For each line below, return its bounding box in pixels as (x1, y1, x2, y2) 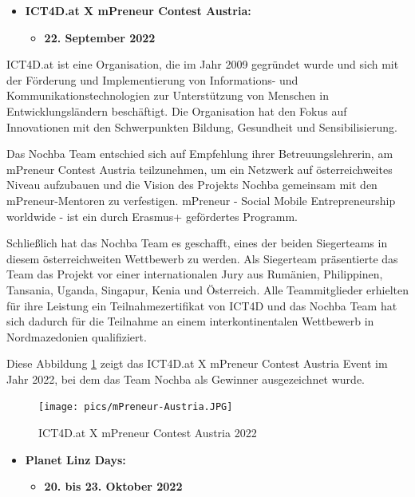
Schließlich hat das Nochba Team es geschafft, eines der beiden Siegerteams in (6, 235, 388, 251)
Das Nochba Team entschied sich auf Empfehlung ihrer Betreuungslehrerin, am (6, 145, 393, 162)
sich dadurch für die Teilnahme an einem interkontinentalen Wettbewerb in (6, 313, 374, 329)
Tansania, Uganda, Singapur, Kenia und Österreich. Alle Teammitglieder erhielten (6, 281, 409, 298)
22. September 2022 (44, 29, 156, 45)
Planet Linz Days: (25, 451, 126, 467)
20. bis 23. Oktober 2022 (44, 478, 183, 495)
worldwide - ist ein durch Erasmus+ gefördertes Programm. (6, 207, 298, 224)
